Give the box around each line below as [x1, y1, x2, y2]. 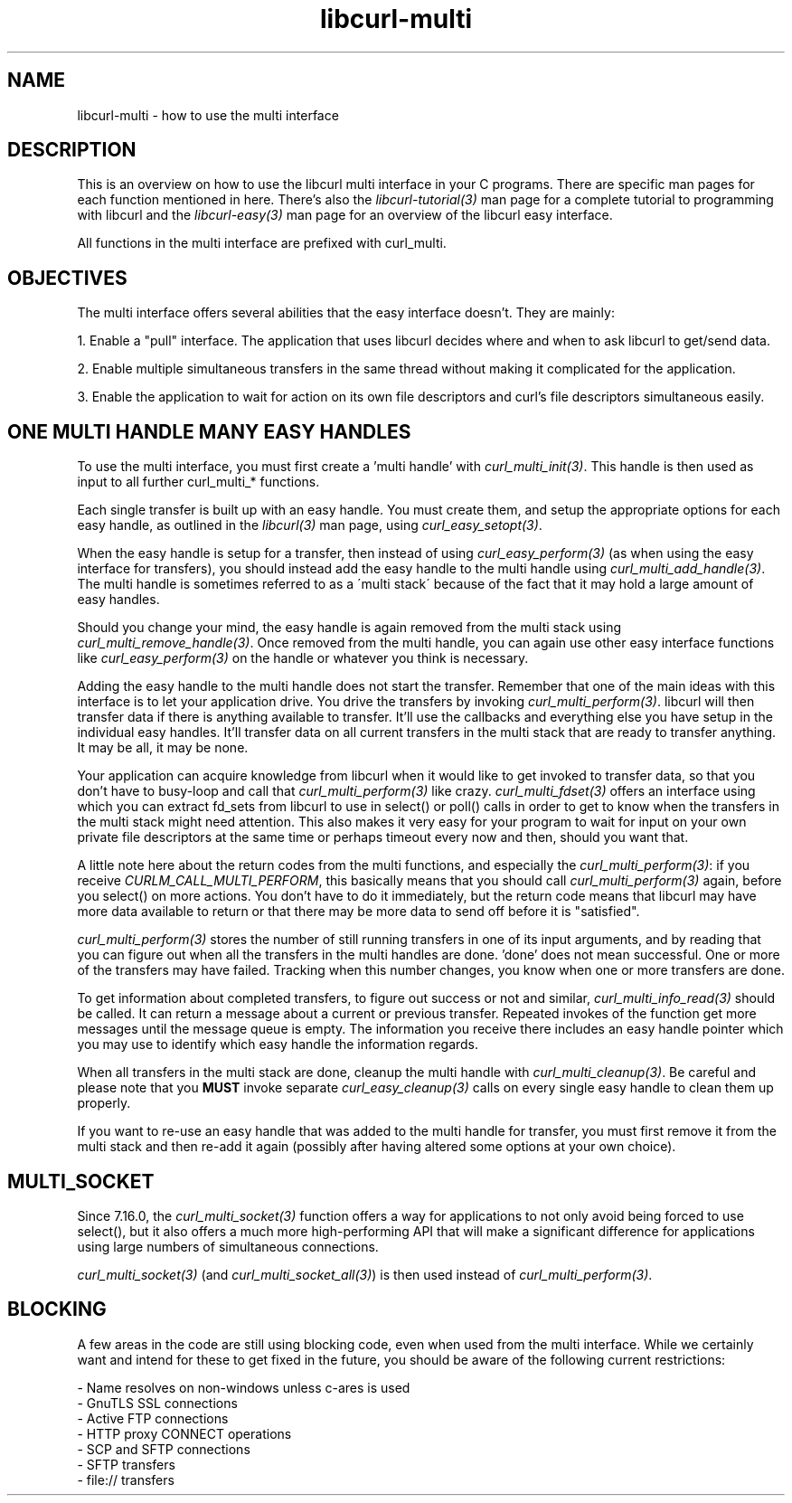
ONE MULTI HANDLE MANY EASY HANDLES [7, 420, 411, 443]
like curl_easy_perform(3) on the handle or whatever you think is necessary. [77, 650, 529, 666]
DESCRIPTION [7, 138, 137, 162]
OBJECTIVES [7, 266, 127, 289]
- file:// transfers [77, 1471, 174, 1488]
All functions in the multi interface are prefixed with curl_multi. [77, 235, 447, 251]
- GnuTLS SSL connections [77, 1394, 238, 1411]
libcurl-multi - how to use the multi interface [77, 107, 339, 123]
